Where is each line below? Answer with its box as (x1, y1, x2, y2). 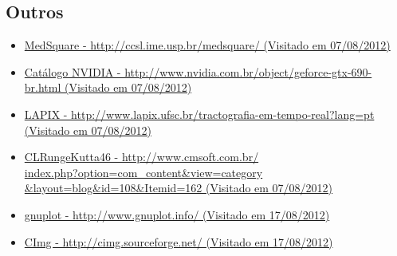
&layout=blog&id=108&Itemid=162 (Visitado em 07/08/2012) (24, 179, 333, 196)
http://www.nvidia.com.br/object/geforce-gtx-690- (124, 63, 372, 80)
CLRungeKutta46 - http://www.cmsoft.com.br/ (24, 148, 259, 165)
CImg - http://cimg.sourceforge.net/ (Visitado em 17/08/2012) (24, 233, 333, 250)
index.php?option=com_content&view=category (24, 163, 263, 180)
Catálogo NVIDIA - (24, 63, 121, 80)
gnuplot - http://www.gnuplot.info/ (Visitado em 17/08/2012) (24, 206, 330, 223)
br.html (24, 79, 61, 96)
